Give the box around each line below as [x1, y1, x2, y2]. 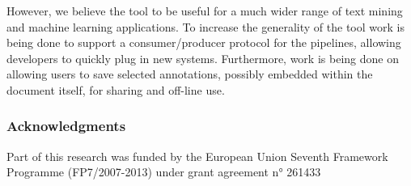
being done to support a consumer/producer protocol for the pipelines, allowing [6, 34, 401, 51]
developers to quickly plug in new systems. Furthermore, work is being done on [6, 49, 399, 66]
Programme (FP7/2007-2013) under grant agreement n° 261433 [6, 163, 321, 180]
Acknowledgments [6, 116, 126, 136]
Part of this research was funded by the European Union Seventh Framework [6, 147, 388, 164]
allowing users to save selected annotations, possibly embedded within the [6, 66, 373, 82]
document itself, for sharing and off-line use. [6, 81, 225, 98]
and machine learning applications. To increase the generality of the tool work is [6, 18, 405, 35]
